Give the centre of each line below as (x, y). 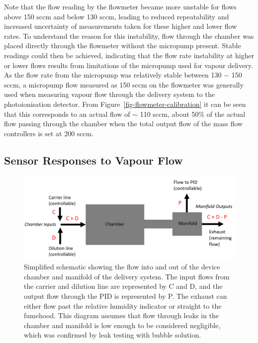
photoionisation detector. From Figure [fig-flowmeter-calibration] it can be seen (125, 104)
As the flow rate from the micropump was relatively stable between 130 (113, 75)
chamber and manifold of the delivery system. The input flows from (127, 276)
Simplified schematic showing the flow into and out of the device (122, 267)
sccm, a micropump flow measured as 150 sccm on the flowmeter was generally (124, 84)
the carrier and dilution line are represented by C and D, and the (123, 286)
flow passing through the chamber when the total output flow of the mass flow (123, 124)
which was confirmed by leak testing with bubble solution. (113, 335)
